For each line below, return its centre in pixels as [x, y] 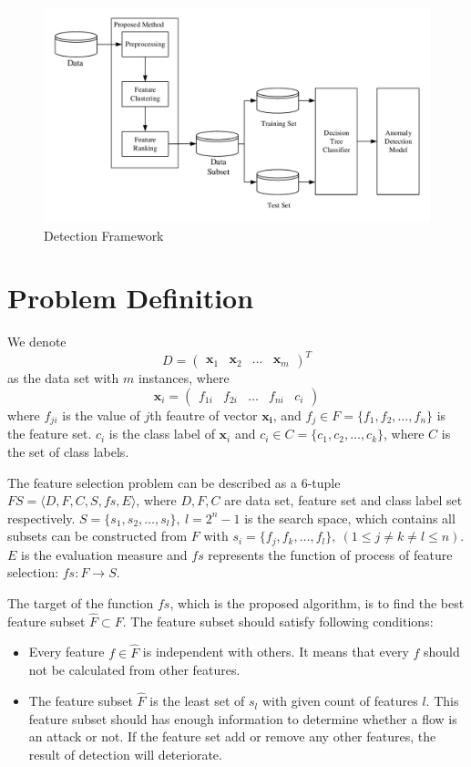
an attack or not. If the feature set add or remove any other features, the [232, 736]
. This [442, 701]
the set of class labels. [68, 452]
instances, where [184, 378]
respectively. [41, 518]
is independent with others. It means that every [276, 652]
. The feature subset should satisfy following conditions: [278, 621]
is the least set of [197, 701]
